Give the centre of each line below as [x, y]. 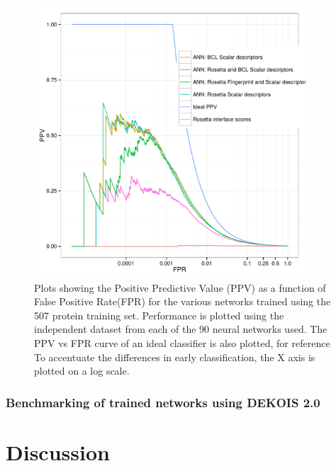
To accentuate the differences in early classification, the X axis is [175, 357]
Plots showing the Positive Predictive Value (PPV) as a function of [180, 287]
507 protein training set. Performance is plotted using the [159, 315]
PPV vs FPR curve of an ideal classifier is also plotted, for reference [182, 342]
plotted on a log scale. [82, 371]
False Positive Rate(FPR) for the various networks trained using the [183, 301]
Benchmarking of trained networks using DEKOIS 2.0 [163, 402]
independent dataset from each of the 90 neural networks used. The [181, 329]
